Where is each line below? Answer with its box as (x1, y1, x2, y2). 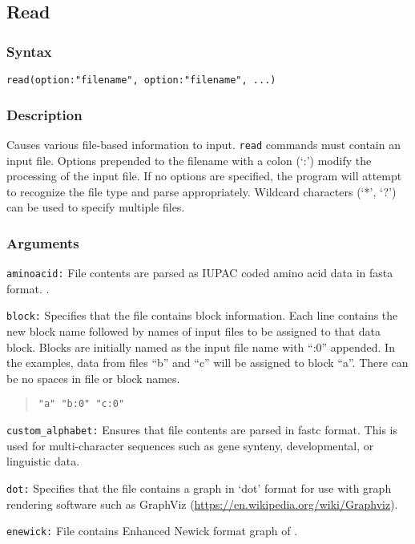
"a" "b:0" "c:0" (38, 398, 125, 410)
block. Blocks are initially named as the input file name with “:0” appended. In (6, 338, 395, 355)
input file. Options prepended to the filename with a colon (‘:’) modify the (6, 151, 372, 168)
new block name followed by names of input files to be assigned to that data (6, 323, 381, 340)
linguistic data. (6, 453, 80, 469)
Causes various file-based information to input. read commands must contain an (6, 135, 401, 152)
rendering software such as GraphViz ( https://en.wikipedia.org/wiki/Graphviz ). (6, 495, 398, 512)
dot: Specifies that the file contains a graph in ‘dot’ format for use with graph (6, 479, 392, 496)
